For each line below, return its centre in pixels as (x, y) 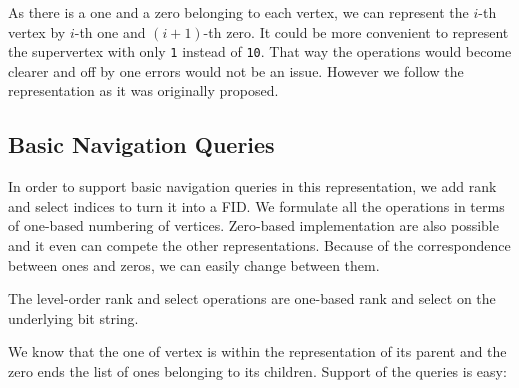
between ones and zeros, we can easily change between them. (194, 264)
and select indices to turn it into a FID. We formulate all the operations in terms (256, 205)
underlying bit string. (73, 317)
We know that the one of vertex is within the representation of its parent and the (257, 351)
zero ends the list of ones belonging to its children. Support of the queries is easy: (257, 370)
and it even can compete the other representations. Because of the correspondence (259, 245)
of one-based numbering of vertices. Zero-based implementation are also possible (253, 225)
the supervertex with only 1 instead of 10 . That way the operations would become (260, 51)
